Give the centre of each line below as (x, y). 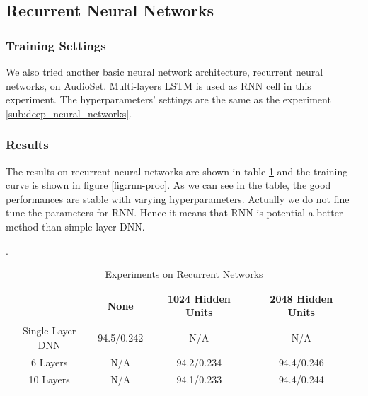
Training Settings (56, 45)
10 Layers (49, 379)
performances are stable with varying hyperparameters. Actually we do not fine (178, 198)
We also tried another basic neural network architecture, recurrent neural (165, 71)
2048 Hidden (301, 298)
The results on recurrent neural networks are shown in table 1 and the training (177, 171)
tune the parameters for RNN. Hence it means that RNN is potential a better (174, 212)
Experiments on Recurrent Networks (184, 274)
